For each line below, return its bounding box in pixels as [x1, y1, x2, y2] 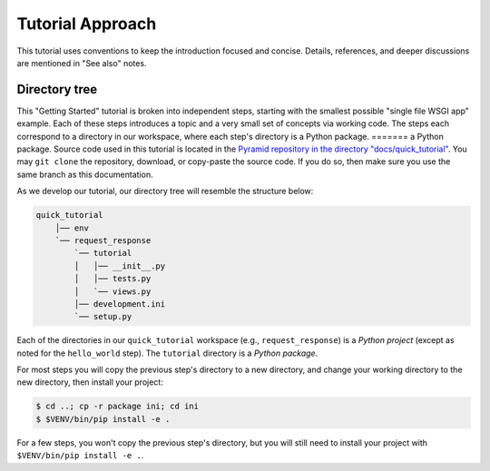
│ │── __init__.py [73, 260, 166, 271]
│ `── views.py [73, 286, 152, 297]
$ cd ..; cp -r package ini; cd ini [35, 401, 200, 412]
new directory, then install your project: [16, 377, 163, 388]
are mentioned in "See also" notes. [16, 57, 147, 68]
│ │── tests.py [73, 273, 152, 284]
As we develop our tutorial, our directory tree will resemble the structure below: [16, 186, 314, 197]
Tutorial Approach [16, 14, 157, 34]
